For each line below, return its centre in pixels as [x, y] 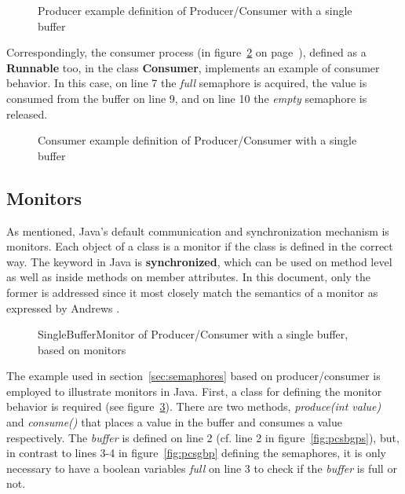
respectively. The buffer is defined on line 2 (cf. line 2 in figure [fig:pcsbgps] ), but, [203, 437]
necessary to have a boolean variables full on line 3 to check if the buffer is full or [202, 468]
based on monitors [82, 349]
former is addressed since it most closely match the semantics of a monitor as [192, 292]
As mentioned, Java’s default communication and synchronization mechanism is [198, 231]
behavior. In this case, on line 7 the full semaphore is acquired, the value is [187, 83]
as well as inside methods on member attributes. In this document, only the [189, 277]
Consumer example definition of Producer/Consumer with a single [197, 140]
